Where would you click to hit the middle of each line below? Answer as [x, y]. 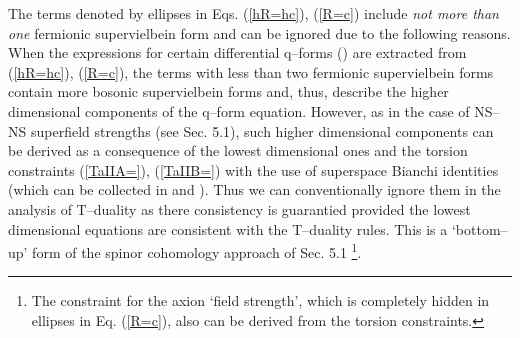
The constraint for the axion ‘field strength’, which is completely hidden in [260, 300]
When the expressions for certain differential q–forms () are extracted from [237, 52]
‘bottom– [479, 228]
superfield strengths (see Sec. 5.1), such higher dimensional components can [262, 130]
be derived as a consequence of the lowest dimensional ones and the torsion [238, 150]
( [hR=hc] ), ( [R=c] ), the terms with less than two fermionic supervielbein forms [251, 71]
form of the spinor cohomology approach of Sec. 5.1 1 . [197, 250]
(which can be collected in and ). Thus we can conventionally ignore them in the [254, 189]
